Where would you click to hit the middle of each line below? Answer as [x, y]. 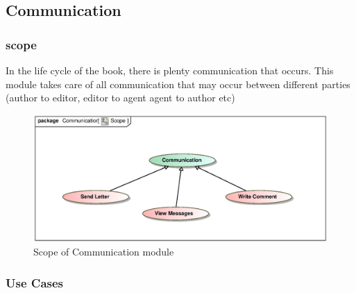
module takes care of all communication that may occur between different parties [178, 84]
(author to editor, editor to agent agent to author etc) [120, 98]
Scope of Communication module [104, 252]
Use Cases [35, 282]
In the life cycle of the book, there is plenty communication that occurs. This [170, 70]
